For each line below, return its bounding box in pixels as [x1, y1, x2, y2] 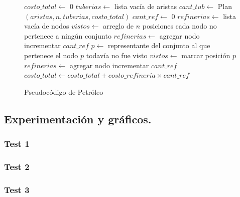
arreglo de [103, 21, 134, 31]
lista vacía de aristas [114, 1, 177, 11]
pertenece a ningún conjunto [24, 30, 111, 41]
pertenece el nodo [24, 50, 78, 60]
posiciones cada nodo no [142, 21, 217, 31]
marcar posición [181, 50, 230, 60]
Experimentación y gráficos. [4, 111, 152, 126]
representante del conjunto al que [107, 40, 210, 51]
